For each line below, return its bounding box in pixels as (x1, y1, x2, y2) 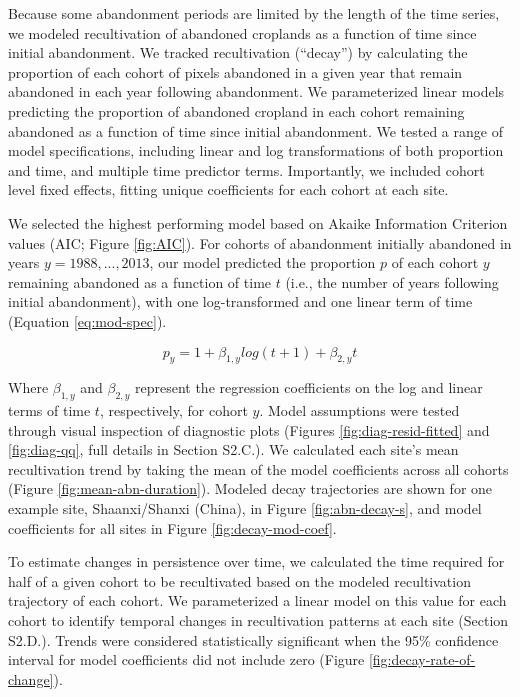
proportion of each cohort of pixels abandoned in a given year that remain (8, 61, 463, 82)
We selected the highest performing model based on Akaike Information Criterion (8, 212, 508, 233)
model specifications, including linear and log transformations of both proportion (8, 140, 504, 161)
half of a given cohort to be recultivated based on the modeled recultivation (8, 570, 471, 591)
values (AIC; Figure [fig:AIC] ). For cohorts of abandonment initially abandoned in (8, 232, 512, 253)
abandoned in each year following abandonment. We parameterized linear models (8, 81, 505, 102)
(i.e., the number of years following (285, 271, 499, 292)
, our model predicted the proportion (149, 252, 376, 273)
